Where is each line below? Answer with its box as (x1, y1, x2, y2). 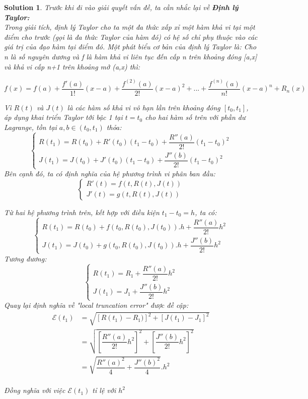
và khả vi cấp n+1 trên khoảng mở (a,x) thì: (4, 61, 140, 72)
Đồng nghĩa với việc (4, 385, 65, 395)
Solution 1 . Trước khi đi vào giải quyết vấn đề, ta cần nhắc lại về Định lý (4, 2, 239, 12)
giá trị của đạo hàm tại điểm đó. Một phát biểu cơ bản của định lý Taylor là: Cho (4, 41, 257, 52)
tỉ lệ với (92, 385, 116, 395)
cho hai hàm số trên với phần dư (145, 112, 246, 122)
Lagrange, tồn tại (4, 121, 57, 132)
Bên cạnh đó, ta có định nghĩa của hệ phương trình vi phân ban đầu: (4, 168, 215, 179)
